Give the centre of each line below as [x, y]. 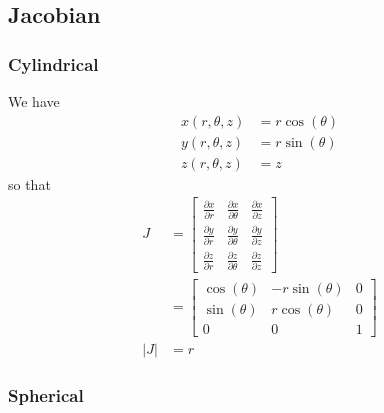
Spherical [46, 394]
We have [34, 101]
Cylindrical [53, 63]
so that [29, 183]
